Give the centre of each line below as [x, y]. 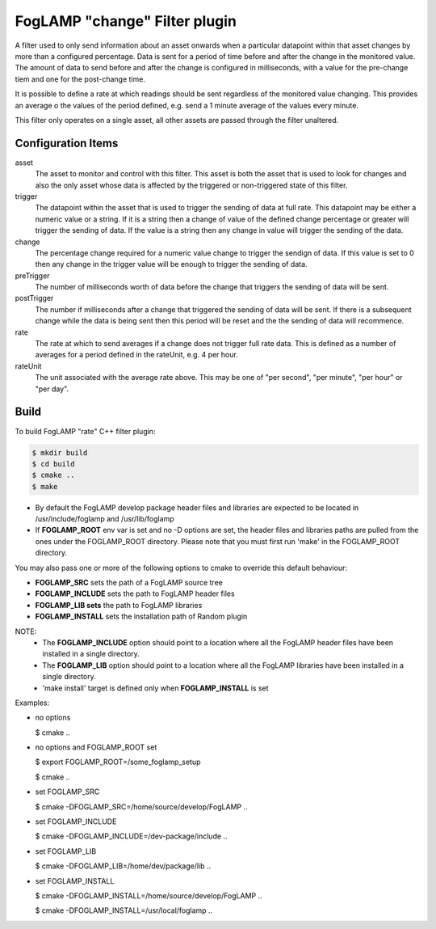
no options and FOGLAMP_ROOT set [96, 747]
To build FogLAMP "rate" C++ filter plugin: [85, 431]
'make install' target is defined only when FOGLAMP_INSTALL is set [156, 688]
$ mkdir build [60, 452]
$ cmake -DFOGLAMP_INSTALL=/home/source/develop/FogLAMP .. [149, 895]
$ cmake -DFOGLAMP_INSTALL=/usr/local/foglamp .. [124, 910]
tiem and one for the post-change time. [80, 79]
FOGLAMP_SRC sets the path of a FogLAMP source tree [129, 583]
